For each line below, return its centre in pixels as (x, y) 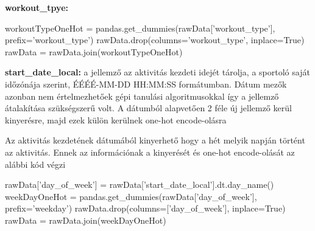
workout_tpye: (37, 7)
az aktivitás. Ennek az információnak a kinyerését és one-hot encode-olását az (150, 152)
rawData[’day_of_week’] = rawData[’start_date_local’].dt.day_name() (140, 184)
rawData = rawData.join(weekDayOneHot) (86, 220)
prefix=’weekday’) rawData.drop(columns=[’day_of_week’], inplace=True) (145, 208)
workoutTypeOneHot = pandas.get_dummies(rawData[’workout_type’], (140, 28)
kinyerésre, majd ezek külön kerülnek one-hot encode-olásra (116, 119)
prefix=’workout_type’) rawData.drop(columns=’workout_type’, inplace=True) (155, 40)
